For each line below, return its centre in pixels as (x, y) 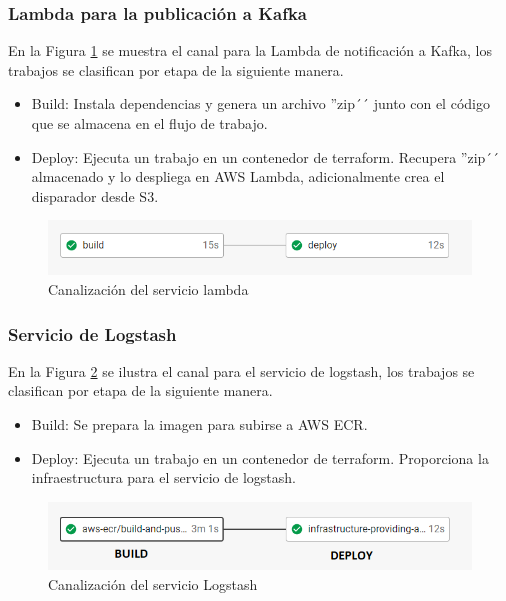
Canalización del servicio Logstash (153, 583)
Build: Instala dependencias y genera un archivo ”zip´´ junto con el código (260, 103)
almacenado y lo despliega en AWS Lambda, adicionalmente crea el (238, 176)
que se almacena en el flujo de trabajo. (149, 123)
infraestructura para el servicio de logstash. (163, 477)
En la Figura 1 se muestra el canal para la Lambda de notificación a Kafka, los (250, 50)
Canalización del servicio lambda (148, 289)
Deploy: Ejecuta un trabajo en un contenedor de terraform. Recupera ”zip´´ (265, 156)
